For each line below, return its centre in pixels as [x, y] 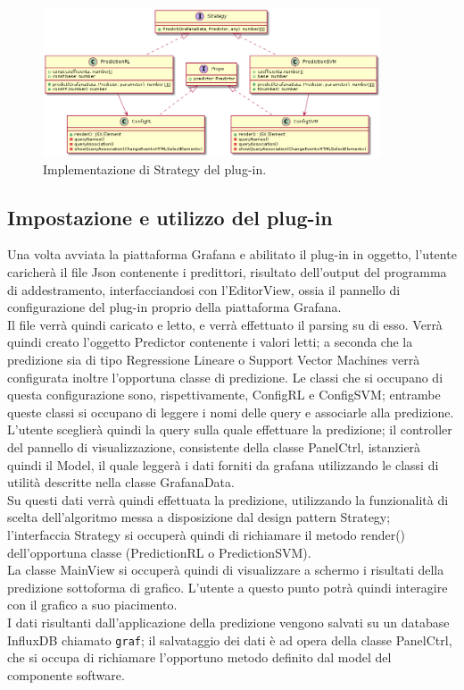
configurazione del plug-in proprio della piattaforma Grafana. [174, 307]
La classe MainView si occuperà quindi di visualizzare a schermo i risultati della [226, 570]
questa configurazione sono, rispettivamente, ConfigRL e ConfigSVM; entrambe [224, 395]
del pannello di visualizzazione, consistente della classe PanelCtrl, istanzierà [214, 447]
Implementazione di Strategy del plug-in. [155, 168]
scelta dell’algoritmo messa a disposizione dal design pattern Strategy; [199, 517]
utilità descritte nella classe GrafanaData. [121, 482]
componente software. [66, 674]
